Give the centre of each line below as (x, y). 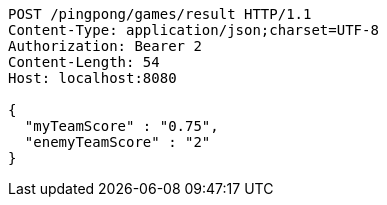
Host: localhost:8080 (92, 78)
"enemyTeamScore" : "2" (117, 142)
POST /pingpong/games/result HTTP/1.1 (160, 14)
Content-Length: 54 (84, 62)
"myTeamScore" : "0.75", (121, 126)
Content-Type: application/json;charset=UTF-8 (193, 30)
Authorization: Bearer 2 (105, 46)
